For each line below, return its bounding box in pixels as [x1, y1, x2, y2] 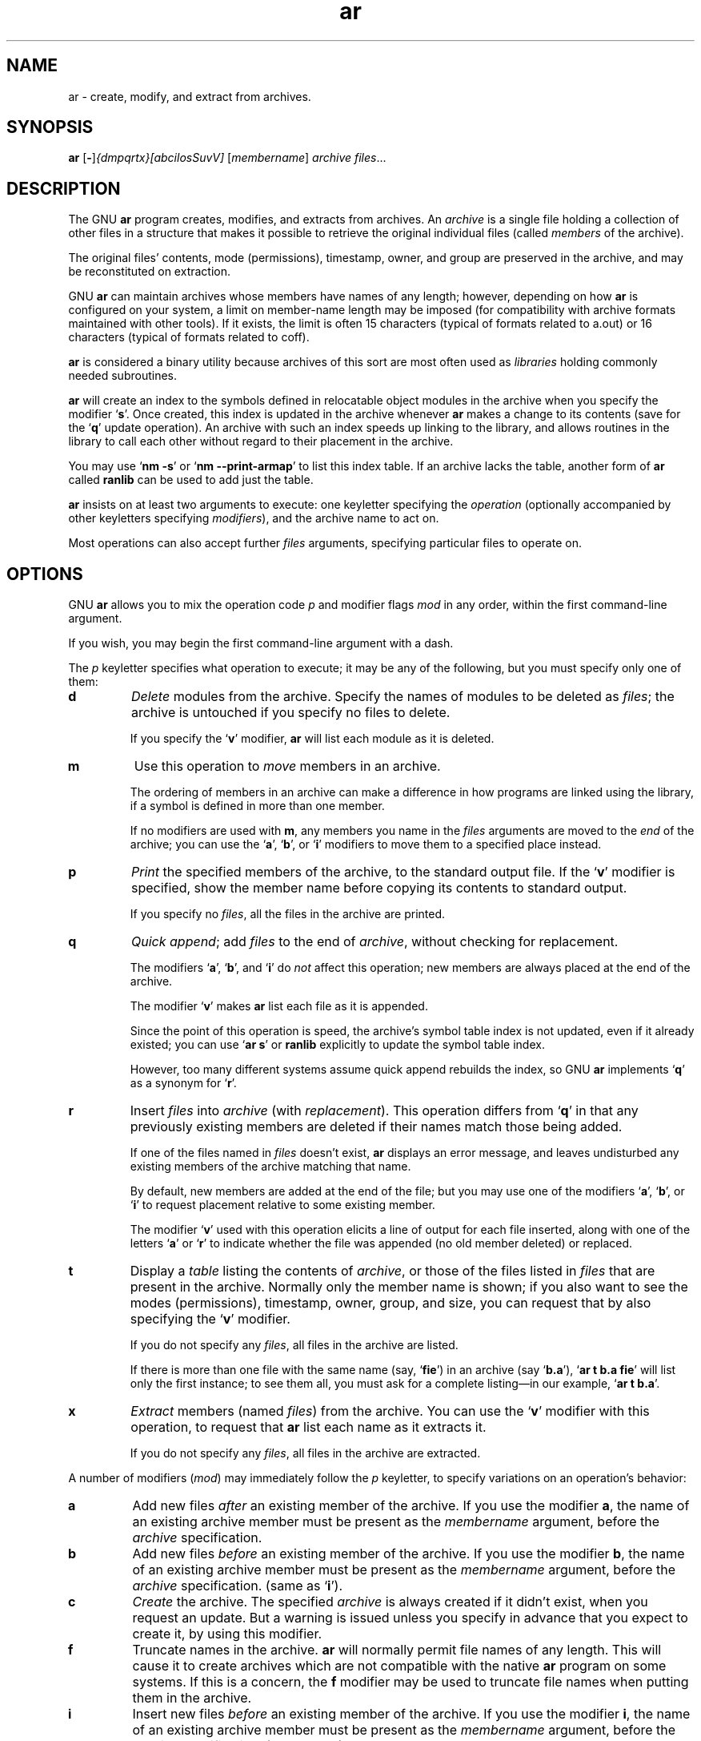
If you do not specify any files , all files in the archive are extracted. [130, 1446, 481, 1461]
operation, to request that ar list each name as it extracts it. [130, 1419, 487, 1436]
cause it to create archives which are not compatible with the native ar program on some [132, 1658, 667, 1675]
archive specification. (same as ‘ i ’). [132, 1578, 343, 1594]
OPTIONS [6, 563, 83, 584]
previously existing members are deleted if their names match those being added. [130, 1118, 623, 1135]
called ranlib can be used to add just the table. [68, 473, 314, 487]
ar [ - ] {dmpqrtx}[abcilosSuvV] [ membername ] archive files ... [68, 151, 387, 165]
